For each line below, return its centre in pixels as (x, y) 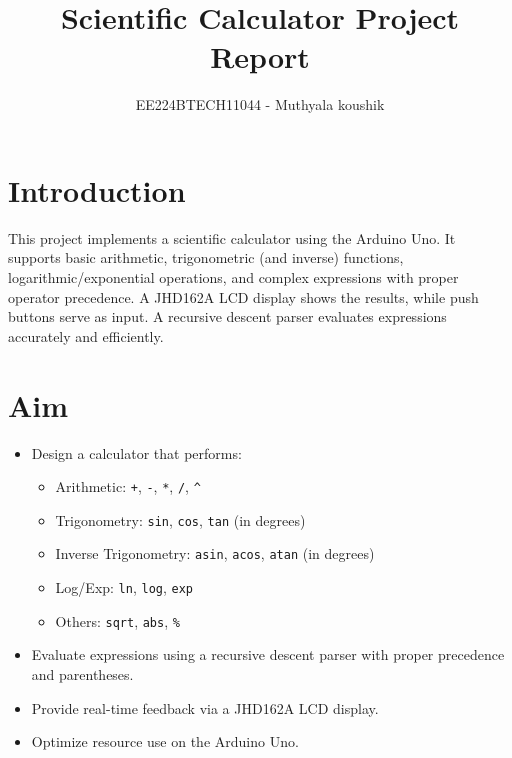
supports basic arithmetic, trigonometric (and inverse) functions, (206, 257)
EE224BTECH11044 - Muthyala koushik (260, 104)
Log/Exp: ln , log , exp (124, 587)
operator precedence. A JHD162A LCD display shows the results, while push (243, 296)
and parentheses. (82, 674)
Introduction (97, 189)
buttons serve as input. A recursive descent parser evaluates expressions (227, 316)
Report (260, 56)
